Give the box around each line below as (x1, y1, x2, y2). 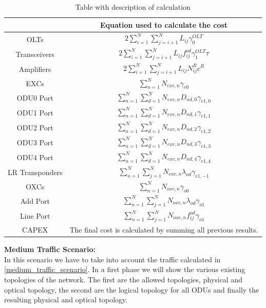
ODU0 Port (16, 92, 53, 103)
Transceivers (15, 48, 54, 59)
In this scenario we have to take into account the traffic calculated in (4, 254, 221, 264)
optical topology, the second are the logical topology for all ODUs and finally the (4, 284, 259, 295)
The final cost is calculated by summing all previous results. (69, 224, 258, 235)
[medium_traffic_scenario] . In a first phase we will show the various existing (4, 264, 245, 275)
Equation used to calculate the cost (100, 19, 228, 30)
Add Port (20, 196, 50, 206)
